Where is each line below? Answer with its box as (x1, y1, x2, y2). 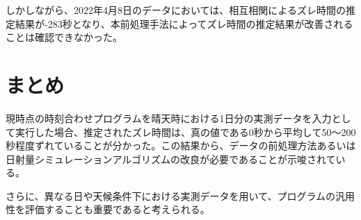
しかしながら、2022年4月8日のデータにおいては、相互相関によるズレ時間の (6, 3, 346, 17)
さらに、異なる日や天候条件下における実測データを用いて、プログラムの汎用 (6, 188, 355, 203)
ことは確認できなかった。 (6, 30, 122, 44)
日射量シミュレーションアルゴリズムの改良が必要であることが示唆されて (6, 151, 336, 166)
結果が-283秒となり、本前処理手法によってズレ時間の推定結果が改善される (15, 16, 353, 31)
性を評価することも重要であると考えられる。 (6, 202, 210, 217)
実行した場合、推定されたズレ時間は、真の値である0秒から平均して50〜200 (15, 124, 356, 139)
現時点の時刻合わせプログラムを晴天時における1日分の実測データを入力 (6, 110, 332, 125)
